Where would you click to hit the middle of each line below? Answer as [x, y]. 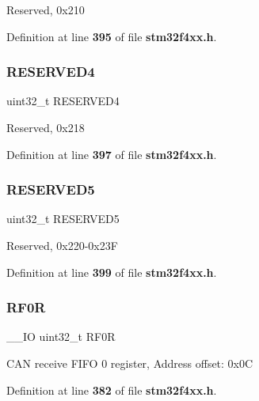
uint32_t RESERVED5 [63, 219]
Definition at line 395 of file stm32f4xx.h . [112, 36]
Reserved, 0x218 [46, 127]
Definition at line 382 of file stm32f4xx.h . [112, 390]
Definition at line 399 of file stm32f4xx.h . [112, 272]
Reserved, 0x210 [46, 9]
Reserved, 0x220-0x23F [62, 245]
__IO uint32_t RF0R [61, 337]
